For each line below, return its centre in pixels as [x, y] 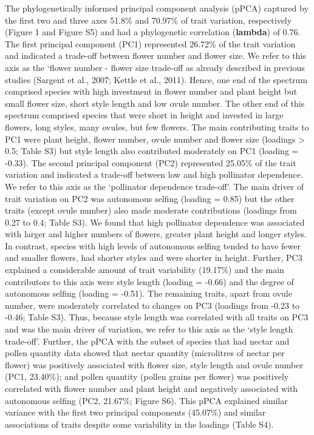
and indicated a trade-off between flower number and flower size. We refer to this [155, 56]
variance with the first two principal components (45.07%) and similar [135, 412]
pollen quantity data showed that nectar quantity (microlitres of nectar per [145, 353]
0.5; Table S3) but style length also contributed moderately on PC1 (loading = [152, 151]
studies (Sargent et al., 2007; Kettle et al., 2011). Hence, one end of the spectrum [156, 79]
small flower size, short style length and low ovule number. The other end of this [155, 103]
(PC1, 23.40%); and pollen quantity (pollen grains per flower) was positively [147, 376]
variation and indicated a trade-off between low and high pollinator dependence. [154, 174]
